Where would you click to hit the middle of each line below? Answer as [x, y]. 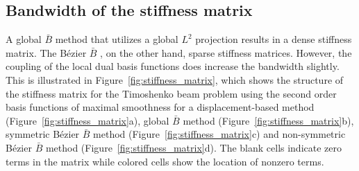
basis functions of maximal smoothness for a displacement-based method [160, 107]
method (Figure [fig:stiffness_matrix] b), [268, 120]
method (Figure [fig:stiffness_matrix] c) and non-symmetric [219, 134]
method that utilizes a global [117, 39]
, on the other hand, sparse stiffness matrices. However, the [226, 52]
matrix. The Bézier [46, 52]
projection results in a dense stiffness [274, 39]
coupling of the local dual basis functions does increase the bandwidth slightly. [173, 66]
